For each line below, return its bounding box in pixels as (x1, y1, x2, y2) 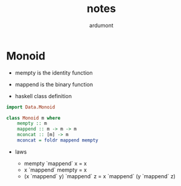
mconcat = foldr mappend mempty (17, 137, 98, 143)
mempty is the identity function (14, 69, 93, 76)
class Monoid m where (6, 115, 61, 121)
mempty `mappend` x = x (24, 160, 87, 167)
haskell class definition (14, 92, 72, 99)
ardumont (89, 22, 113, 29)
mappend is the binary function (14, 81, 94, 88)
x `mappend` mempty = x (24, 166, 87, 173)
